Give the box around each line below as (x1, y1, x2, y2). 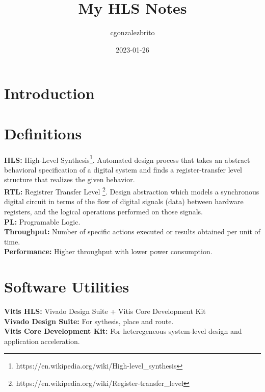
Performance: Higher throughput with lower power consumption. (4, 246, 213, 257)
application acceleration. (4, 335, 80, 346)
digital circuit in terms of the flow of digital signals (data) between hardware (4, 196, 244, 207)
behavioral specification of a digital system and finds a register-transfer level (4, 164, 242, 175)
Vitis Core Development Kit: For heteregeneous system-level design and (4, 326, 242, 336)
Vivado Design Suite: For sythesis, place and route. (4, 315, 174, 326)
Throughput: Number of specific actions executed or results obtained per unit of (4, 226, 260, 237)
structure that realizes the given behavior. (4, 174, 135, 185)
